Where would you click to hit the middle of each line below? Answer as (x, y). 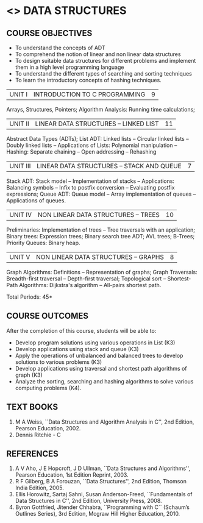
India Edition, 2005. (39, 488)
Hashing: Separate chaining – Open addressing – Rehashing (81, 152)
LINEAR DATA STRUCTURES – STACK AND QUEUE (109, 166)
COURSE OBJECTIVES (49, 33)
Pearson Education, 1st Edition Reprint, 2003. (72, 475)
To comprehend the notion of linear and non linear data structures (98, 54)
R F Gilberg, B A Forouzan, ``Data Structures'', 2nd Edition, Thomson (101, 482)
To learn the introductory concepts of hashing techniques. (88, 80)
